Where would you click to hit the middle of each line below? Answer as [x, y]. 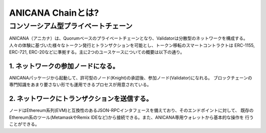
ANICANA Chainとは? [54, 13]
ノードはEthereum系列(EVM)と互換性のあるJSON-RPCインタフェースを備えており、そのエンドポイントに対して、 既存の [131, 110]
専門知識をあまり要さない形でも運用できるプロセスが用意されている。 [80, 85]
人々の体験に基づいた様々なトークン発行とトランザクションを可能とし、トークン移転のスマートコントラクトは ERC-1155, [132, 45]
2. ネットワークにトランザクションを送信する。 [81, 99]
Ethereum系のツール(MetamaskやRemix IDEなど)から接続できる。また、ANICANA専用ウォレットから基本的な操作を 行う [131, 117]
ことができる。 [24, 124]
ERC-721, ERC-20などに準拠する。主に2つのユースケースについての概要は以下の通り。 [97, 52]
